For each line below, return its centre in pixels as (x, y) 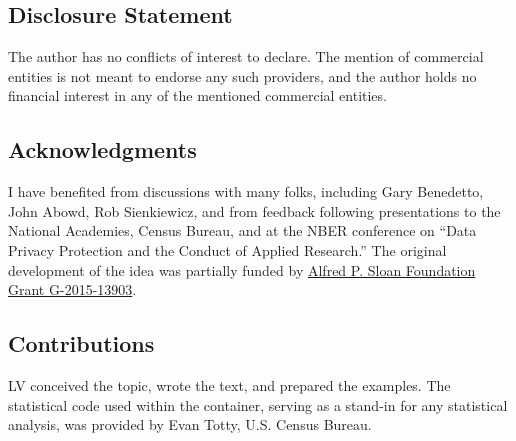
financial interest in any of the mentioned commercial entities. (197, 95)
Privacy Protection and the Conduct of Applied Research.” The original (227, 249)
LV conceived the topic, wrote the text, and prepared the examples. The (229, 384)
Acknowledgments (102, 149)
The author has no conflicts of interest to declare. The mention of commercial (246, 56)
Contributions (81, 343)
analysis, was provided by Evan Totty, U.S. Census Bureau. (190, 424)
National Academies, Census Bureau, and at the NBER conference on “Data (242, 230)
